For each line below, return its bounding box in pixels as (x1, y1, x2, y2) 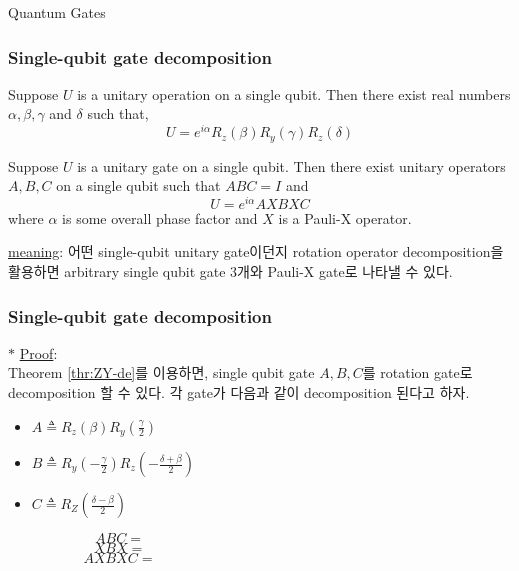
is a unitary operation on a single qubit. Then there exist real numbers (77, 83, 511, 104)
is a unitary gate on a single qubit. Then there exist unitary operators (77, 155, 506, 176)
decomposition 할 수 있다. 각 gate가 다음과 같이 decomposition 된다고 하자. (8, 381, 470, 402)
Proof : (19, 342, 58, 363)
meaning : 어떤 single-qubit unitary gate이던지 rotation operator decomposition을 (8, 241, 504, 262)
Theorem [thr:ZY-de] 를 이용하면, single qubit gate (8, 362, 315, 383)
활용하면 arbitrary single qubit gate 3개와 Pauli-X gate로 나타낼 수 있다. (8, 260, 453, 281)
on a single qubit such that (56, 175, 221, 196)
